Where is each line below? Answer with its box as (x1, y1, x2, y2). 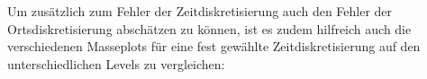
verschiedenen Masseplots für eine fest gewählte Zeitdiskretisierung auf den (7, 37, 421, 56)
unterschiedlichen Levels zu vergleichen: (7, 54, 225, 73)
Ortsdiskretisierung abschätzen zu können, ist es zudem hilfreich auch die (7, 19, 412, 38)
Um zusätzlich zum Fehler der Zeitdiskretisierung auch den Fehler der (7, 2, 393, 20)
